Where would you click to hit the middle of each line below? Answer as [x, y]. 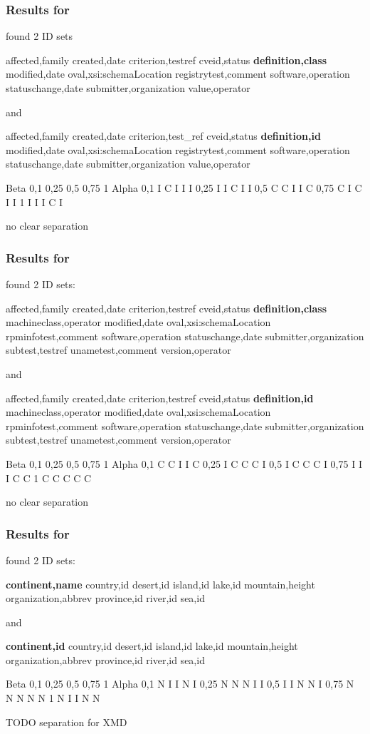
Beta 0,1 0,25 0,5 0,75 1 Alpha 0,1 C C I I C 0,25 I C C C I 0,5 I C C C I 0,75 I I [184, 463]
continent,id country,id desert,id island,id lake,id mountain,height [152, 646]
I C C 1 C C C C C [49, 478]
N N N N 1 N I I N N [53, 698]
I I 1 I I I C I [35, 202]
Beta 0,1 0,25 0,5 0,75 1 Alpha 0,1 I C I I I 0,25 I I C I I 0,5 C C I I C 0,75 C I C [184, 187]
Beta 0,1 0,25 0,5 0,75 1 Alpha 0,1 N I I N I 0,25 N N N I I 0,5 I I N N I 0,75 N [180, 684]
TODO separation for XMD [67, 722]
